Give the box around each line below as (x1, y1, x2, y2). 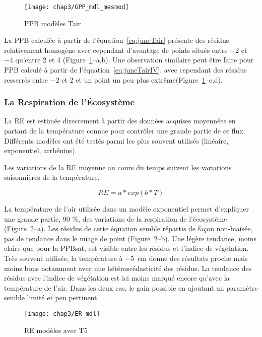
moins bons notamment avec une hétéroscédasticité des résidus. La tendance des (4, 262, 252, 273)
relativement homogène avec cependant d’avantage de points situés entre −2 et (4, 44, 247, 55)
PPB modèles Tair (24, 18, 81, 28)
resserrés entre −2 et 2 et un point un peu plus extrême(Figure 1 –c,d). (4, 74, 223, 85)
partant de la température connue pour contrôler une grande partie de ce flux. (4, 125, 245, 136)
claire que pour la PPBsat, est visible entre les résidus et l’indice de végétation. (4, 243, 249, 253)
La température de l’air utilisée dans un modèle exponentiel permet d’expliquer (4, 204, 249, 214)
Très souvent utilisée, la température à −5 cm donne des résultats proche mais (4, 252, 248, 263)
